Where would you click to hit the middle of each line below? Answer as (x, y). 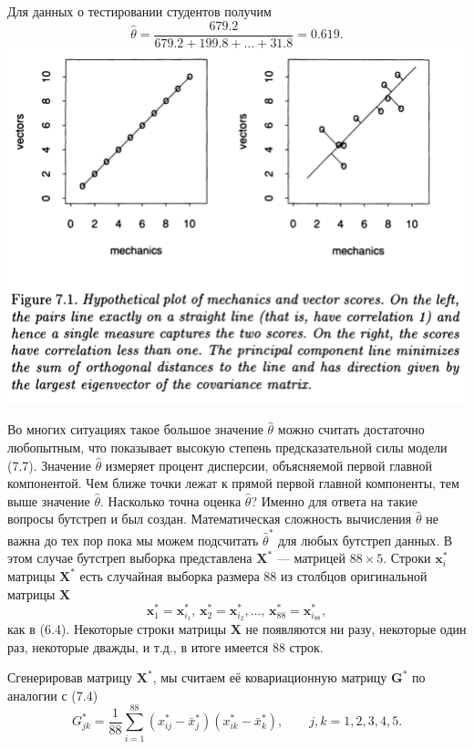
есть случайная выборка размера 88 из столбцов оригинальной (253, 575)
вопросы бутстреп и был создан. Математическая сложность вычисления (210, 519)
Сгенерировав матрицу (70, 677)
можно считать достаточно (351, 429)
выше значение (49, 500)
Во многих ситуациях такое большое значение (135, 429)
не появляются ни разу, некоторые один (356, 629)
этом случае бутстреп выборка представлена (130, 558)
